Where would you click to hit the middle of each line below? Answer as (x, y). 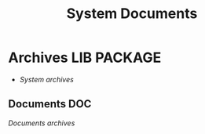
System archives (47, 79)
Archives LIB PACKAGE (85, 58)
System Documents (132, 14)
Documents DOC (50, 104)
